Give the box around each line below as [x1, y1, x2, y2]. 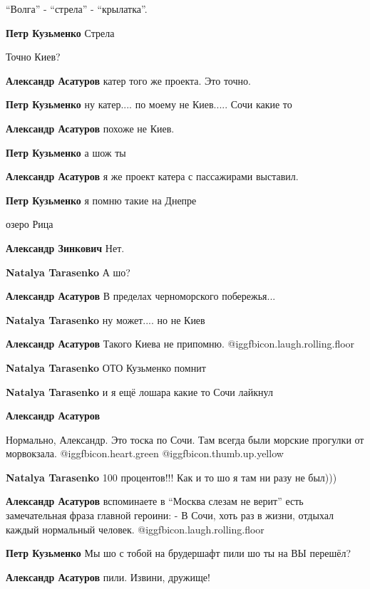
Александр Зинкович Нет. [6, 240, 125, 255]
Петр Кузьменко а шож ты [6, 145, 126, 160]
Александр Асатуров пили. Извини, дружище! [6, 569, 210, 584]
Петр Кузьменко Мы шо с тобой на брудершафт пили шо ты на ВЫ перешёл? [6, 546, 351, 561]
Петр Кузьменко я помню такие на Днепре [6, 192, 197, 207]
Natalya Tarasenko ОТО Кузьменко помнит [6, 360, 206, 375]
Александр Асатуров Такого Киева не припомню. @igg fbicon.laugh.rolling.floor [6, 336, 355, 351]
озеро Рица [6, 217, 53, 231]
